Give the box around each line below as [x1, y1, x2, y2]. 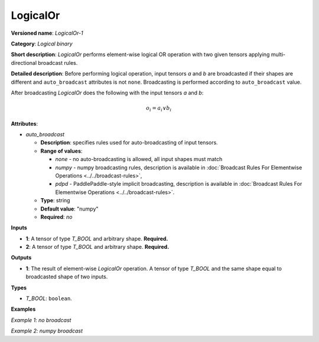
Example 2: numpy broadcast [11, 327, 83, 334]
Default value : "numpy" [40, 205, 99, 212]
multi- [271, 51, 286, 58]
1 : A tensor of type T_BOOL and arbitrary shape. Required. [25, 235, 168, 242]
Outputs [11, 254, 32, 261]
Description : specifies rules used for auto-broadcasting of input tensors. [40, 139, 218, 146]
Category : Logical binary [11, 40, 73, 47]
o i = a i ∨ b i [145, 105, 172, 113]
